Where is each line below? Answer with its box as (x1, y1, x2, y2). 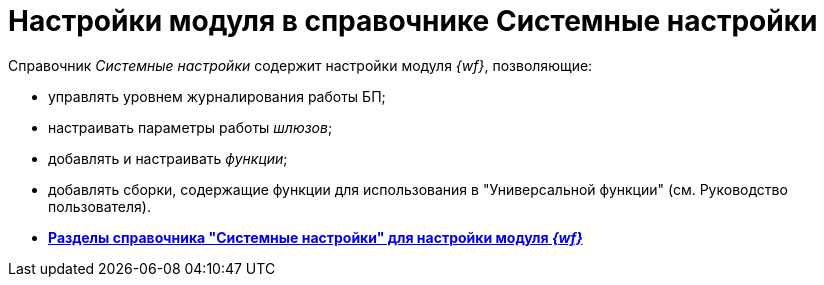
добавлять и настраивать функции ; (48, 149, 288, 167)
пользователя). (48, 197, 151, 215)
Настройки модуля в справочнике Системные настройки (8, 4, 818, 38)
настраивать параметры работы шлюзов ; (48, 118, 333, 136)
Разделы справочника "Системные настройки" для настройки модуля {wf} (48, 228, 583, 246)
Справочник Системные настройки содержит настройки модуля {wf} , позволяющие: (8, 56, 593, 74)
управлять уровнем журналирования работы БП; (48, 87, 386, 105)
